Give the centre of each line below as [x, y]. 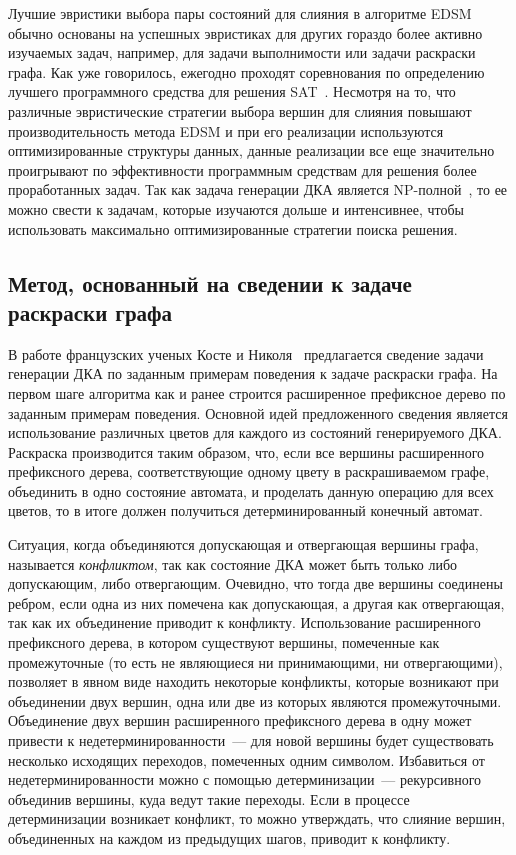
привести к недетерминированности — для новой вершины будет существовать [251, 740]
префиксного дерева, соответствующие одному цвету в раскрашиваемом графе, [249, 471]
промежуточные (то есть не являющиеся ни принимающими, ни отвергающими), [255, 661]
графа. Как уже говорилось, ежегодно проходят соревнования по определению [246, 71]
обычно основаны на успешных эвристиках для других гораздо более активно [245, 32]
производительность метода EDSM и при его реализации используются [226, 130]
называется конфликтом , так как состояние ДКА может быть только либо [233, 563]
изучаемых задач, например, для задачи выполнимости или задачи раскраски [242, 52]
